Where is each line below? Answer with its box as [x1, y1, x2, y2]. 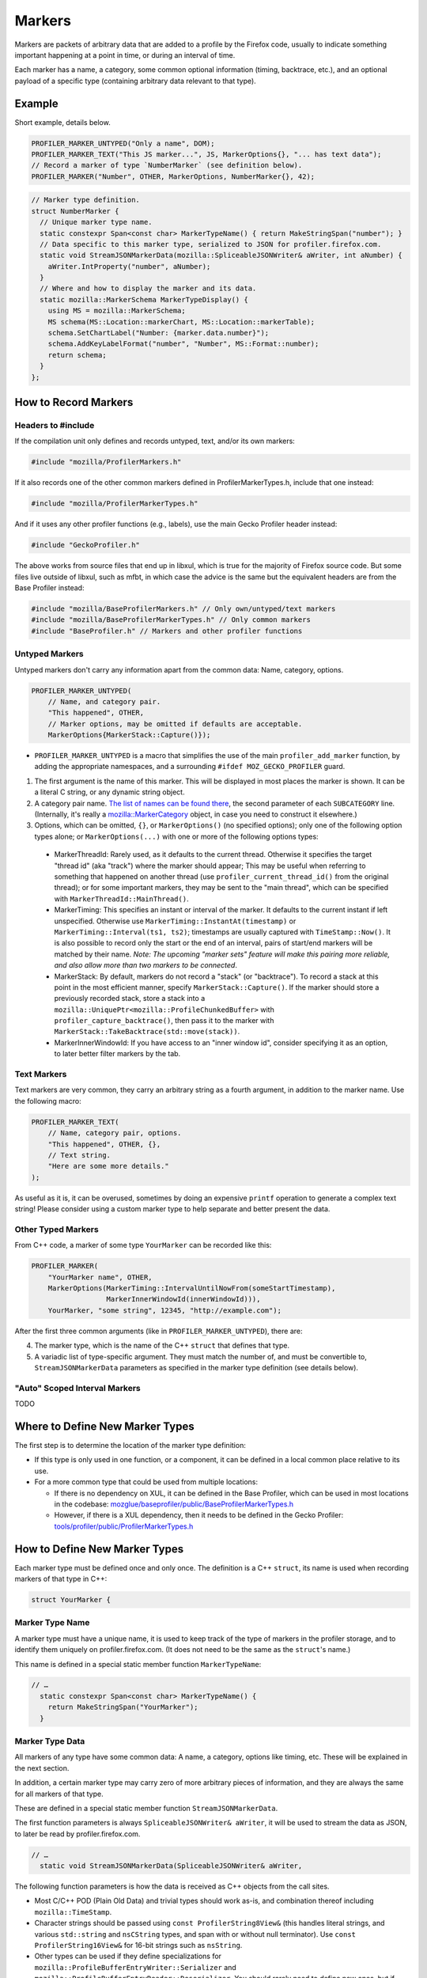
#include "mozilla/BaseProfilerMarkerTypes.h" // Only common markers [31, 616, 312, 624]
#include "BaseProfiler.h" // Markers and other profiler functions [31, 626, 303, 635]
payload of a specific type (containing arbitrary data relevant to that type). [14, 76, 256, 85]
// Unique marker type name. [40, 218, 153, 227]
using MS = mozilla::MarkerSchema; [47, 306, 186, 316]
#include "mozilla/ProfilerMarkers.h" [31, 457, 182, 467]
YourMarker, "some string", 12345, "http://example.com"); [47, 1305, 282, 1315]
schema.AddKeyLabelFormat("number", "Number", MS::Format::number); [47, 339, 319, 348]
